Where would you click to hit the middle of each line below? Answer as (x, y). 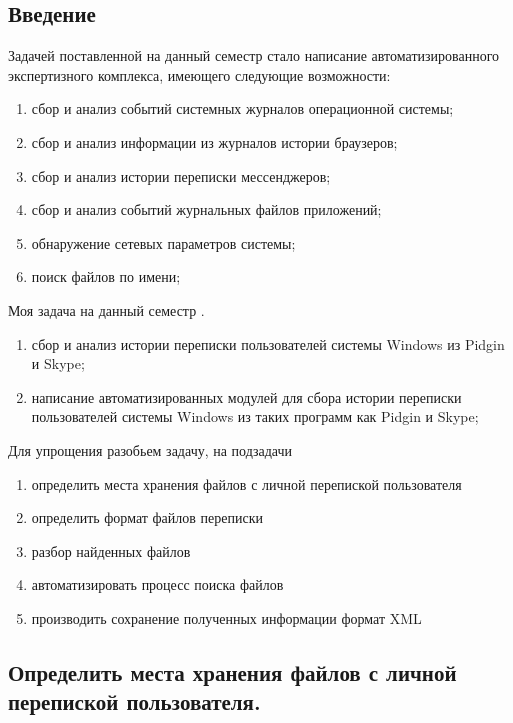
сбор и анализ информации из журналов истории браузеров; (214, 141)
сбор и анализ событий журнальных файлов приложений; (206, 209)
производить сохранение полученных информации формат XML (226, 617)
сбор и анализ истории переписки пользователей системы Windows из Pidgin (268, 343)
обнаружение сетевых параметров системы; (163, 242)
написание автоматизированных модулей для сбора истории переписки (246, 396)
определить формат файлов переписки (147, 517)
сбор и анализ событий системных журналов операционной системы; (242, 108)
